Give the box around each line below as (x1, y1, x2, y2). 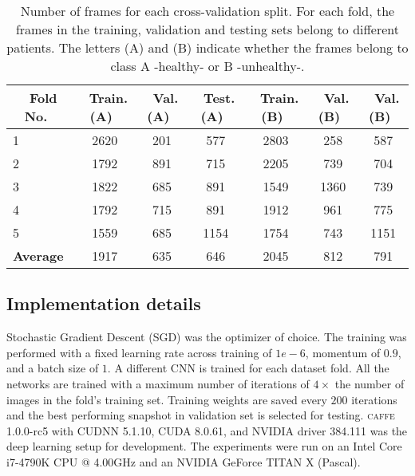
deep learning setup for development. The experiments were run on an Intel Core (6, 438, 402, 454)
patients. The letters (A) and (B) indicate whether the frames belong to (6, 38, 409, 57)
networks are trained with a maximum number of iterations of (6, 375, 310, 391)
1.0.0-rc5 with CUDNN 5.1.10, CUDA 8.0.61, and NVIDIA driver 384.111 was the (6, 422, 408, 439)
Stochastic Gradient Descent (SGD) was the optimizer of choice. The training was (6, 328, 407, 345)
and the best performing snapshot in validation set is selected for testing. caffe (6, 407, 395, 423)
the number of (334, 375, 405, 391)
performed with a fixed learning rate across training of (6, 344, 272, 360)
